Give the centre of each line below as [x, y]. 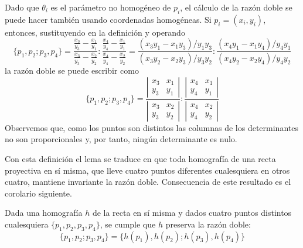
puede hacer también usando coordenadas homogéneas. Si [108, 19]
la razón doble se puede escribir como [72, 70]
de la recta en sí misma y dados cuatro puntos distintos [192, 213]
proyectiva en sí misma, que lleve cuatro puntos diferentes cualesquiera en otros [147, 170]
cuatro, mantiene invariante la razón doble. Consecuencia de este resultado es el [148, 182]
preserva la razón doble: [208, 224]
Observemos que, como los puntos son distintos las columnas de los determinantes [151, 127]
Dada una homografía [44, 213]
